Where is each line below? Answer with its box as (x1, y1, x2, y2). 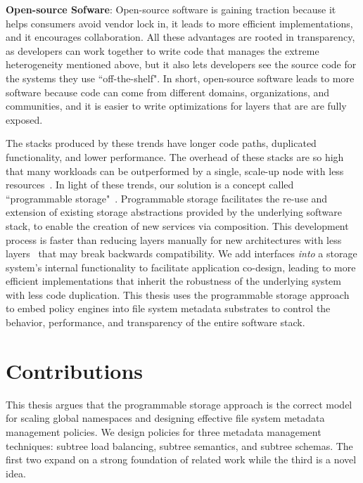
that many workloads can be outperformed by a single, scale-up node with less (6, 163, 344, 178)
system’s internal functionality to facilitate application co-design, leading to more (6, 259, 356, 274)
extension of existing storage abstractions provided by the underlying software (6, 205, 342, 219)
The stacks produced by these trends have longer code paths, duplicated (6, 136, 317, 150)
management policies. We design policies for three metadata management (6, 424, 321, 439)
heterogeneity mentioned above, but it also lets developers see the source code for (6, 57, 357, 72)
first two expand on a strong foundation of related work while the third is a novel (6, 452, 357, 467)
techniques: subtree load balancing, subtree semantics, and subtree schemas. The (6, 438, 353, 453)
